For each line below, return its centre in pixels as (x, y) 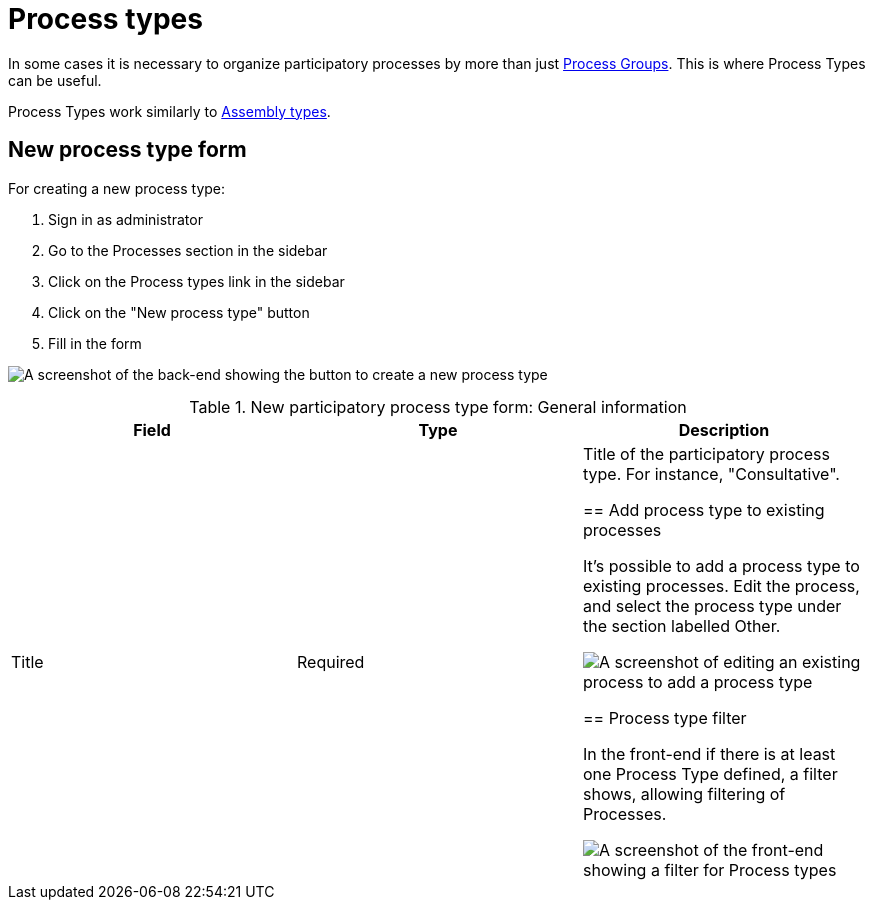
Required (330, 661)
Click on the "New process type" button (179, 312)
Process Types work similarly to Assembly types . (169, 111)
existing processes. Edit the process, (721, 585)
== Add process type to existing (703, 509)
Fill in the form (95, 343)
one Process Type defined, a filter (710, 773)
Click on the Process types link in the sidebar (196, 281)
